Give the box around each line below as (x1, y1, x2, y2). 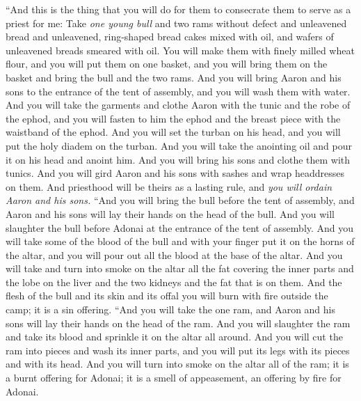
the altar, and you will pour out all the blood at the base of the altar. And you (6, 247, 343, 262)
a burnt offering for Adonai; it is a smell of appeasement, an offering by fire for (6, 370, 342, 385)
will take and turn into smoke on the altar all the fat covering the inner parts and (6, 261, 354, 276)
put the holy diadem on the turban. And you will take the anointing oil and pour (6, 138, 352, 152)
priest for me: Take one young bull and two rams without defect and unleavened (6, 15, 347, 30)
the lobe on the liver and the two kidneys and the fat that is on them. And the (6, 274, 342, 289)
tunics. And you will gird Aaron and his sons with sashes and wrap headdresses (6, 166, 345, 180)
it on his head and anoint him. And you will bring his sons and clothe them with (6, 152, 351, 166)
